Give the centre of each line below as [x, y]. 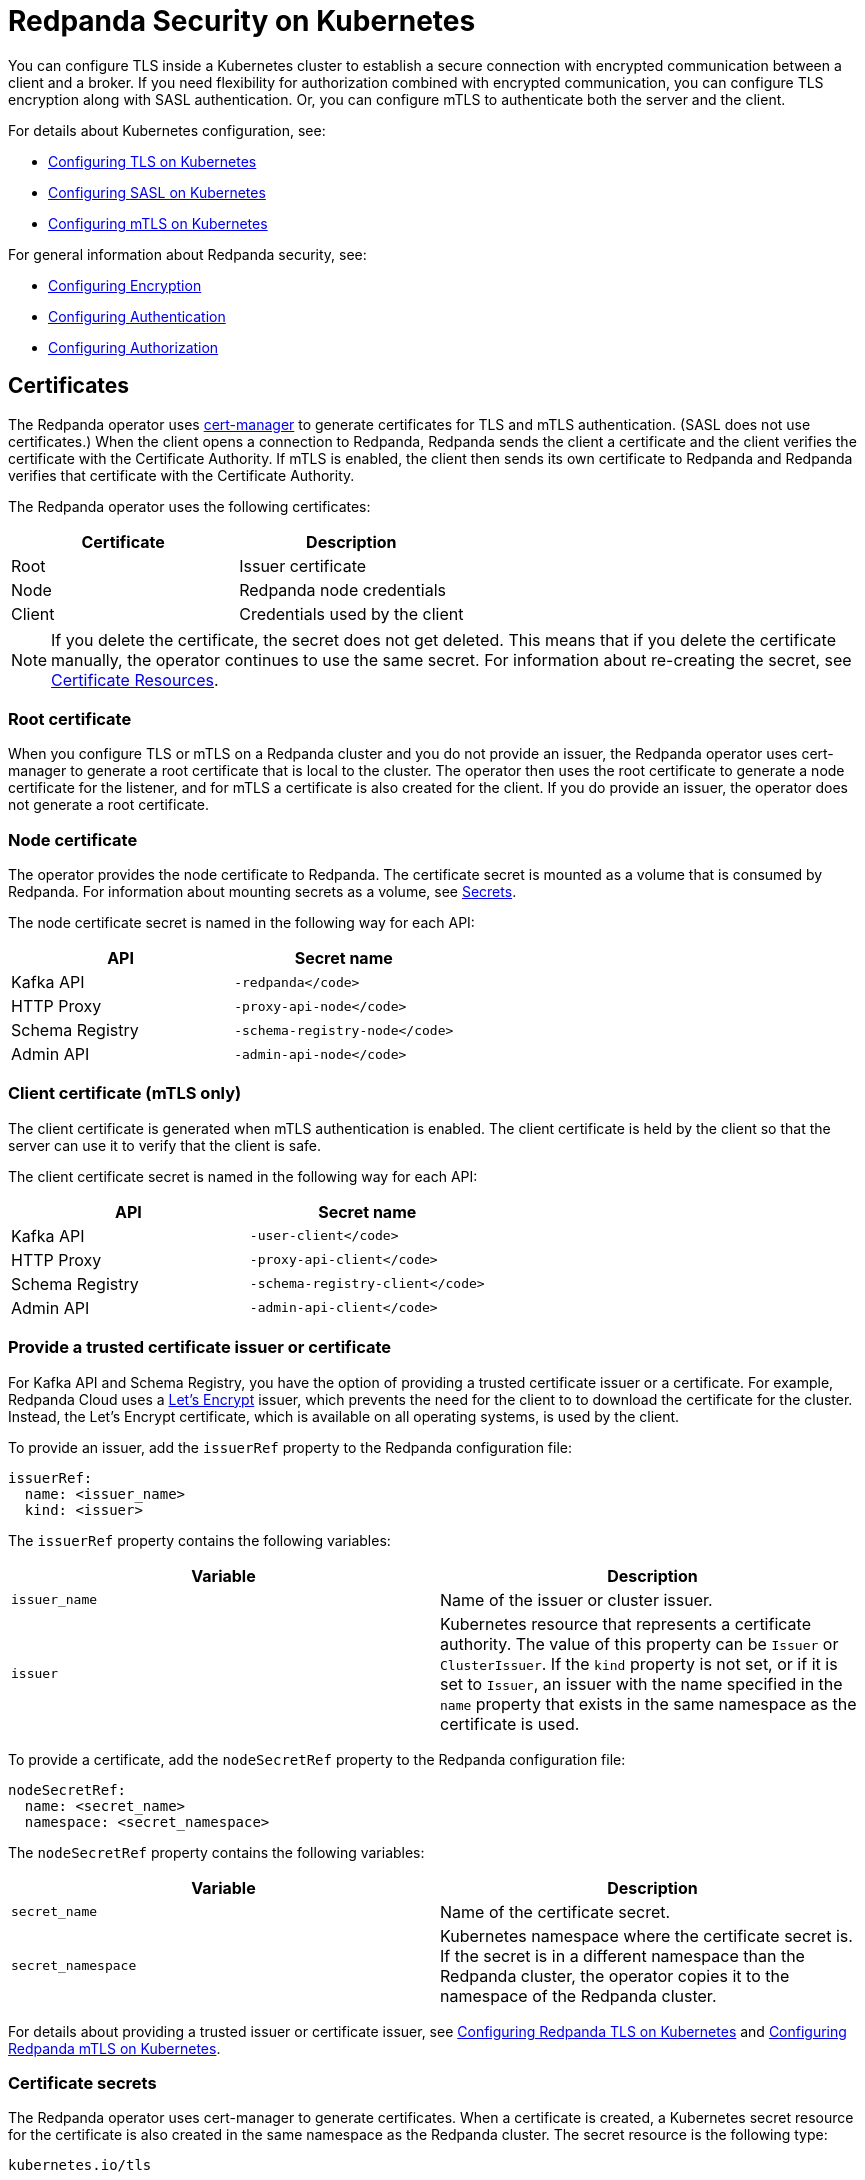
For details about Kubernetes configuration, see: [167, 130]
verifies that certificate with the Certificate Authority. [181, 475]
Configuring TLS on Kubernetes [152, 161]
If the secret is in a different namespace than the [622, 1955]
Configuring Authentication [137, 316]
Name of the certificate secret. [555, 1911]
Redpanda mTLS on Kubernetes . [114, 2048]
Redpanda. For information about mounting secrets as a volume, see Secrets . [262, 892]
